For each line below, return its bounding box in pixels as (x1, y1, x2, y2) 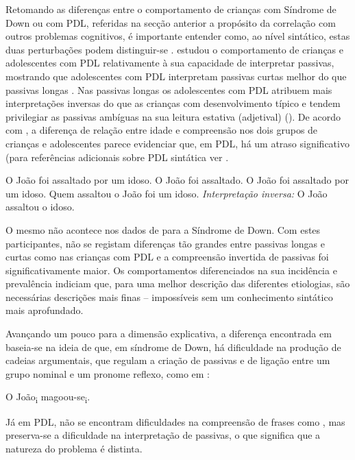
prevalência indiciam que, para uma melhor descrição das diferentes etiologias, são (5, 276, 350, 291)
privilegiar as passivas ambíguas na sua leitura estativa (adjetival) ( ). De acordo (5, 109, 341, 123)
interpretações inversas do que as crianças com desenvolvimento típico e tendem (5, 96, 341, 110)
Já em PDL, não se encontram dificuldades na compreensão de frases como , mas (5, 414, 345, 428)
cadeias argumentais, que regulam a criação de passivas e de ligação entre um (5, 353, 330, 367)
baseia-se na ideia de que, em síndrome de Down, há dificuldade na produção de (5, 339, 341, 354)
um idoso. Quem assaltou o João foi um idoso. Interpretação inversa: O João (5, 186, 328, 200)
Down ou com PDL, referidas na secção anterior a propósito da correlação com (5, 15, 336, 29)
